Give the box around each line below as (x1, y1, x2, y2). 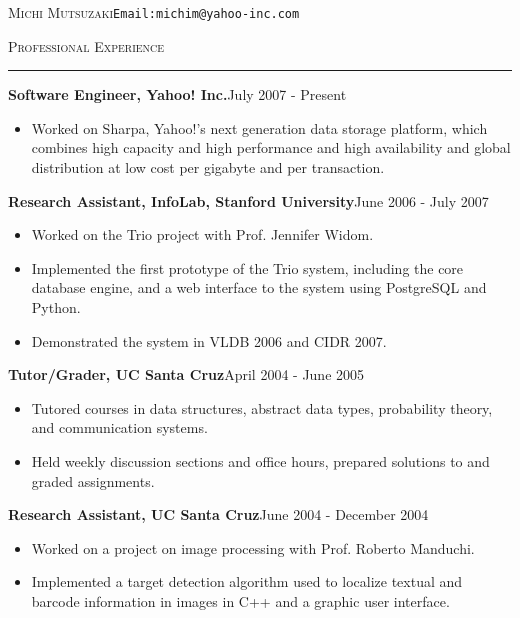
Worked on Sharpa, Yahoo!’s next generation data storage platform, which (31, 117, 488, 138)
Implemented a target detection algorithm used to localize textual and (31, 571, 463, 592)
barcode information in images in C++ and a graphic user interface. (31, 590, 450, 611)
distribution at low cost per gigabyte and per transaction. (31, 157, 385, 178)
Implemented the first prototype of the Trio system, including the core (31, 257, 464, 278)
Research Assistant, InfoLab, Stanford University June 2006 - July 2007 (8, 190, 489, 211)
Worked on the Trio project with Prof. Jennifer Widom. (31, 224, 374, 245)
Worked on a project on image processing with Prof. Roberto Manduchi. (31, 537, 475, 558)
